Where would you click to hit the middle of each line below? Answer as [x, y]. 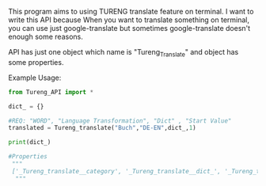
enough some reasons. [46, 36]
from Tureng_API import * [51, 92]
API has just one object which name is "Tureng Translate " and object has [123, 53]
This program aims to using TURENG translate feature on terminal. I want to [131, 11]
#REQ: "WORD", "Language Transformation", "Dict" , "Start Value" [120, 121]
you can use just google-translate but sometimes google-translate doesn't [129, 28]
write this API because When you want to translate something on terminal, [129, 20]
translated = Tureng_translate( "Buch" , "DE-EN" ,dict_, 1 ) [102, 128]
